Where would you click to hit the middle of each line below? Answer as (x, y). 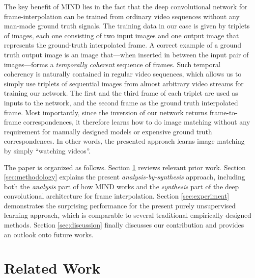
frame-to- (224, 112)
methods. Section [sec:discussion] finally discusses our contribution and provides (124, 225)
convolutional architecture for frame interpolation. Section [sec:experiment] (117, 196)
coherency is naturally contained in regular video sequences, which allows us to (123, 74)
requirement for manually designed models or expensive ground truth (108, 131)
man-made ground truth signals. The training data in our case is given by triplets (127, 26)
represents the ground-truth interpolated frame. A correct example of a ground (123, 45)
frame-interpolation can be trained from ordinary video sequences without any (122, 16)
